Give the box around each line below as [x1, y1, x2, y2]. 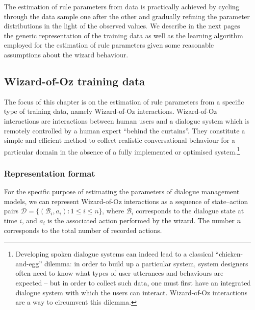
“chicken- [215, 249, 243, 259]
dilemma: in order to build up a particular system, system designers [44, 258, 248, 268]
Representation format [4, 167, 95, 179]
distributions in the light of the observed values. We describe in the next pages [4, 21, 240, 31]
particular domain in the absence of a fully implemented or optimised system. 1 [4, 145, 240, 156]
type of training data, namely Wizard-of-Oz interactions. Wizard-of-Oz [4, 106, 217, 116]
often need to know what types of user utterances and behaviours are [15, 268, 224, 278]
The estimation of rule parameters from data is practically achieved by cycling [4, 1, 239, 11]
